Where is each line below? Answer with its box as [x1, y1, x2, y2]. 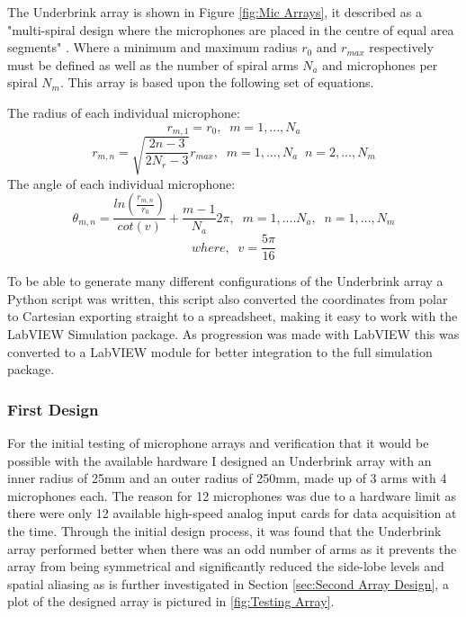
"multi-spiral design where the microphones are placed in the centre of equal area [7, 20, 454, 39]
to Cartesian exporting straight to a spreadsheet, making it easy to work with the [7, 307, 458, 326]
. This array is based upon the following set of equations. [59, 73, 374, 92]
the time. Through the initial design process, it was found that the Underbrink [7, 522, 442, 540]
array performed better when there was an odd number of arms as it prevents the [7, 539, 457, 558]
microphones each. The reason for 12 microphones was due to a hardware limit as [7, 486, 457, 505]
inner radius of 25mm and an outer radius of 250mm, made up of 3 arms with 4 [7, 469, 447, 487]
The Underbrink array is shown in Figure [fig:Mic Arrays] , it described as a [7, 3, 422, 21]
